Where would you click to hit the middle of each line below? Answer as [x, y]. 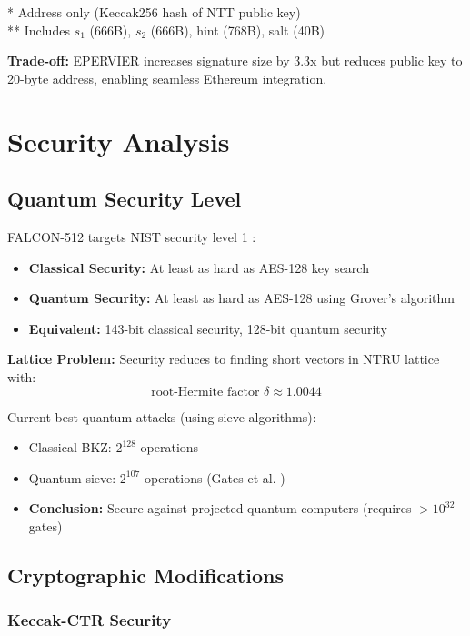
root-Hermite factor [205, 392]
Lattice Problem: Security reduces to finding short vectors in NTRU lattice [224, 359]
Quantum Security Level [125, 199]
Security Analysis [119, 141]
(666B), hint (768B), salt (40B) [238, 30]
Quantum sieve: [72, 477]
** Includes [39, 30]
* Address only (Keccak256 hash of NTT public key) [154, 12]
